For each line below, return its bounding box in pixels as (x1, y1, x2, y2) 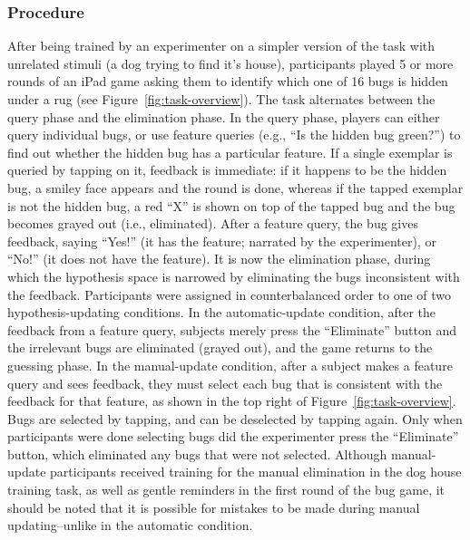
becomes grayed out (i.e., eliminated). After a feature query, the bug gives (7, 214, 418, 233)
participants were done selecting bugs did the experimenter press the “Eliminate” (7, 427, 459, 446)
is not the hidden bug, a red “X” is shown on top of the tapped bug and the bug (7, 196, 455, 215)
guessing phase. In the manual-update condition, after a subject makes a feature (7, 355, 453, 374)
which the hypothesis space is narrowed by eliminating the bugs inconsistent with (7, 266, 460, 285)
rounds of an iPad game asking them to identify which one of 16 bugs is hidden (7, 72, 448, 91)
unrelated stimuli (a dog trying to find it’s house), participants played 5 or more (7, 53, 454, 72)
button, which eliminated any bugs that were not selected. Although (7, 444, 387, 463)
